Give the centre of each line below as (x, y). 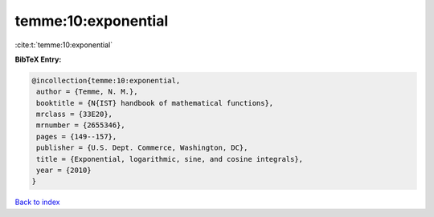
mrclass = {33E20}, (74, 115)
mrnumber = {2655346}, (81, 125)
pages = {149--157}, (77, 137)
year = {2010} (64, 171)
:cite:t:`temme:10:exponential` (63, 45)
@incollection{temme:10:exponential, (106, 80)
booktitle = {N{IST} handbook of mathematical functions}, (155, 103)
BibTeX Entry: (38, 59)
